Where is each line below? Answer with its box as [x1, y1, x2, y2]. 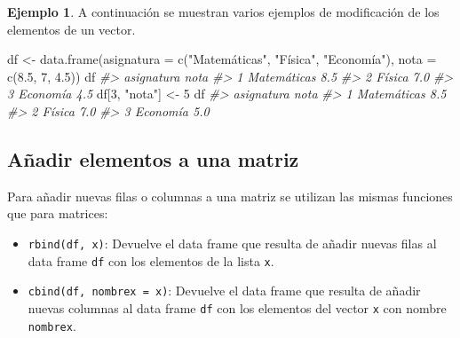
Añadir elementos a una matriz [7, 145, 299, 172]
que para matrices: [7, 204, 108, 223]
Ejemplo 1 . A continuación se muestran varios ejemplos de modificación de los [7, 3, 440, 20]
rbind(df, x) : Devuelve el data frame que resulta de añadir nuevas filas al [28, 233, 437, 252]
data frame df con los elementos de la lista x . [28, 251, 274, 270]
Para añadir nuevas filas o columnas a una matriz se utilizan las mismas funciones [7, 186, 453, 205]
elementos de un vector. [7, 20, 136, 38]
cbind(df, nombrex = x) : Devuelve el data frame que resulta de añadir [28, 281, 421, 300]
